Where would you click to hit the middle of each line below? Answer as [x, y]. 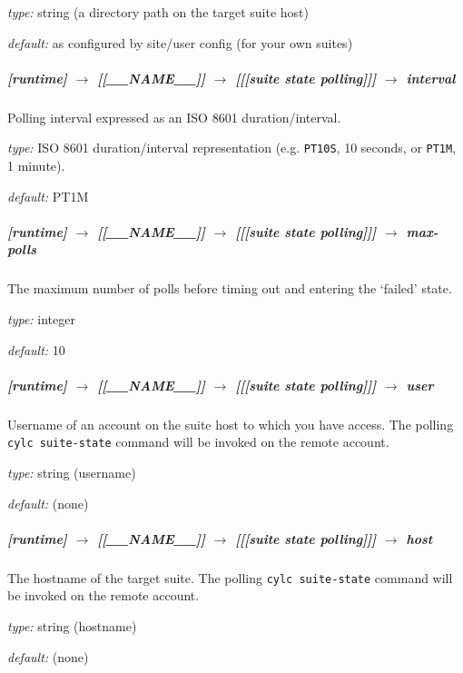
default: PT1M [48, 196]
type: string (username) [72, 472]
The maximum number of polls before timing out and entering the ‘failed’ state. [230, 288]
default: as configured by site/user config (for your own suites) [180, 42]
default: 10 [36, 349]
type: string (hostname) [72, 625]
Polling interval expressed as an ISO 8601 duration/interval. [174, 117]
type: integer [41, 318]
